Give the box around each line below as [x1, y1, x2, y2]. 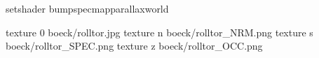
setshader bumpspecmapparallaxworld [6, 1, 169, 15]
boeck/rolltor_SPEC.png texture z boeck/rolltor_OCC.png [6, 38, 263, 53]
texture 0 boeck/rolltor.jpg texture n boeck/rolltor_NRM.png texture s [6, 24, 313, 39]
